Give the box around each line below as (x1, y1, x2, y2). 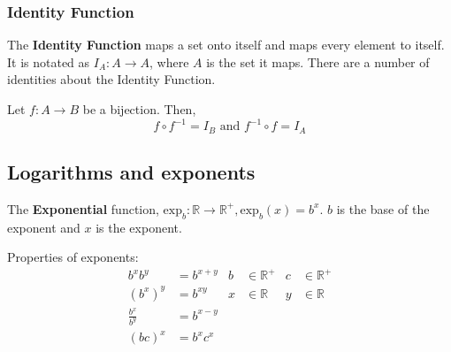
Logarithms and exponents (7, 157, 256, 185)
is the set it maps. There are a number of (206, 52, 430, 71)
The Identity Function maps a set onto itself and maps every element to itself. (7, 35, 445, 54)
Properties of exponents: (7, 248, 139, 266)
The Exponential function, (7, 199, 159, 218)
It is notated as (7, 52, 90, 71)
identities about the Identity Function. (7, 70, 216, 88)
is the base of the (336, 199, 430, 218)
